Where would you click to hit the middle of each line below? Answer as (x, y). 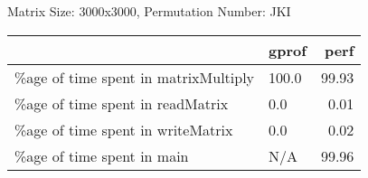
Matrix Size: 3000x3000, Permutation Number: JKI (149, 11)
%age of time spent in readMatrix (122, 103)
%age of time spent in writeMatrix (124, 129)
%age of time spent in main (102, 155)
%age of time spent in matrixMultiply (135, 77)
